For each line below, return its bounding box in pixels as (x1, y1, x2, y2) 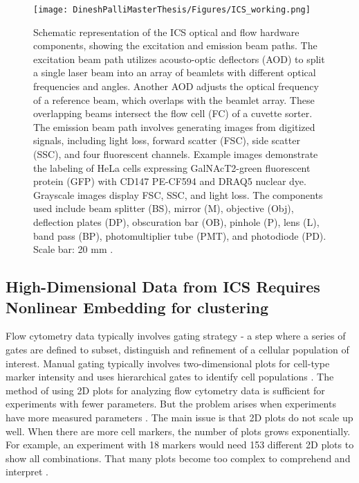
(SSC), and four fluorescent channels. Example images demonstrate (33, 147, 318, 161)
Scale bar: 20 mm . (33, 242, 113, 256)
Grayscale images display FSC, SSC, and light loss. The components (33, 187, 323, 202)
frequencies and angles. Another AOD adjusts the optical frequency (33, 79, 319, 94)
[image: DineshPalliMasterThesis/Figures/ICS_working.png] (33, 5, 311, 15)
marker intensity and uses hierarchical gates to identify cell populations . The (6, 369, 334, 384)
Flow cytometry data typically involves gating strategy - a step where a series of (6, 328, 346, 343)
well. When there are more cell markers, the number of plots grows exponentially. (6, 423, 351, 438)
